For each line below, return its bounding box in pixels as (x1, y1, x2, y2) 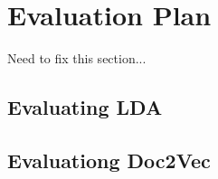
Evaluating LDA (7, 93, 163, 121)
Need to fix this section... (7, 49, 147, 68)
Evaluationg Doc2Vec (7, 146, 211, 174)
